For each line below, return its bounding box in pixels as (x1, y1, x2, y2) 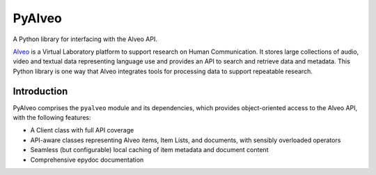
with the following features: (13, 114, 91, 122)
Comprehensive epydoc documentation (30, 155, 144, 164)
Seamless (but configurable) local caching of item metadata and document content (30, 146, 269, 154)
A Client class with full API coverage (30, 126, 134, 135)
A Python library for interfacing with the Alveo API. (13, 35, 158, 43)
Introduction (13, 85, 68, 97)
